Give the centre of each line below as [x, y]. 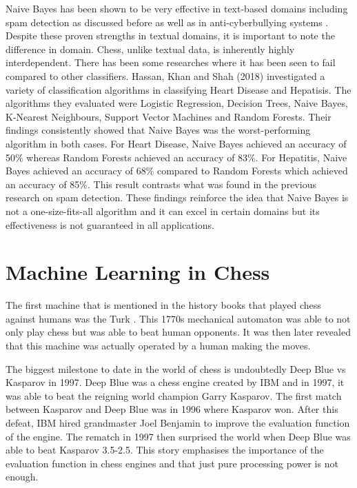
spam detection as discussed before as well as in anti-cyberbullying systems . [167, 22]
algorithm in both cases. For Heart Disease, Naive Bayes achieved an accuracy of [176, 143]
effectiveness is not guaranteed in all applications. [110, 224]
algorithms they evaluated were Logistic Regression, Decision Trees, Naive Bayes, [177, 103]
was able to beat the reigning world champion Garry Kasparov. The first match [174, 395]
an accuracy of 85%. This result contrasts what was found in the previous [161, 184]
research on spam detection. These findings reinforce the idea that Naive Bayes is [177, 197]
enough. [22, 477]
